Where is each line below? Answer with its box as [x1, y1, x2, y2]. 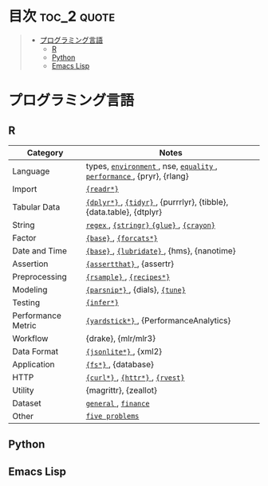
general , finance [85, 398, 150, 409]
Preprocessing [12, 271, 67, 282]
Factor [12, 232, 37, 243]
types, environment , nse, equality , [85, 160, 218, 171]
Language [12, 165, 50, 176]
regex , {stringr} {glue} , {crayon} [85, 219, 215, 230]
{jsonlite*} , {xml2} [85, 346, 163, 357]
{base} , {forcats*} [85, 232, 158, 243]
